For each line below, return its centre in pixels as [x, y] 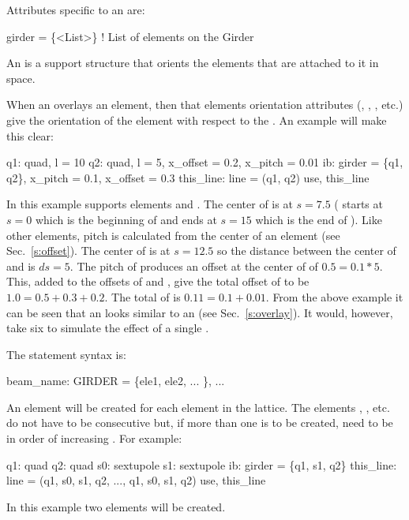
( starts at [358, 204]
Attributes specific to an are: [76, 9]
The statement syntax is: [66, 354]
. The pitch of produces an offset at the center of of [194, 266]
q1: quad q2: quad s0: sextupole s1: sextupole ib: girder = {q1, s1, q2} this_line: [202, 464]
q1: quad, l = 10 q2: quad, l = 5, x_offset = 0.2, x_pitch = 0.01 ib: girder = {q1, [205, 162]
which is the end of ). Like [319, 219]
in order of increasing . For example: [94, 438]
